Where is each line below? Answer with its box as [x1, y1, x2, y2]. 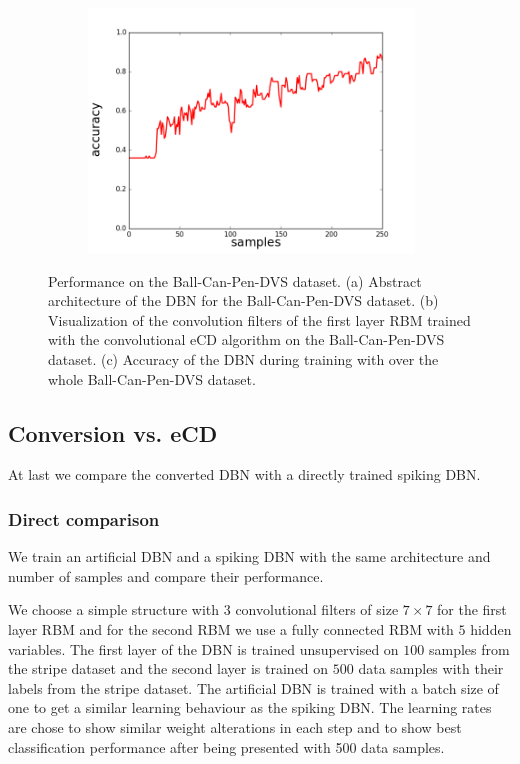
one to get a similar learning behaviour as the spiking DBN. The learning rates [8, 697, 492, 718]
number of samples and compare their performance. [8, 565, 324, 586]
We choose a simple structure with [8, 599, 220, 620]
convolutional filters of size [235, 599, 399, 620]
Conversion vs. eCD [8, 417, 218, 448]
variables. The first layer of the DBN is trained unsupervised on [8, 638, 399, 659]
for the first [437, 599, 507, 620]
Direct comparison [8, 506, 160, 531]
